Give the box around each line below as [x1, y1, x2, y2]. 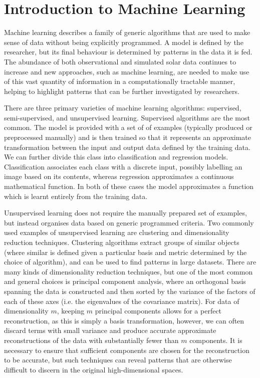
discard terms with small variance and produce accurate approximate [4, 325, 216, 335]
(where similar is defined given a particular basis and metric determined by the [4, 246, 247, 257]
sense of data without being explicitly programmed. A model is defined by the [4, 36, 243, 47]
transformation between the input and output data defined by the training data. [4, 141, 250, 152]
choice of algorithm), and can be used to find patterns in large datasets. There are [4, 256, 256, 267]
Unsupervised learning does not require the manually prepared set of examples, [4, 207, 247, 218]
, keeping [57, 305, 85, 316]
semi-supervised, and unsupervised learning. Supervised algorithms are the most [4, 112, 250, 122]
